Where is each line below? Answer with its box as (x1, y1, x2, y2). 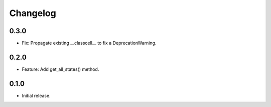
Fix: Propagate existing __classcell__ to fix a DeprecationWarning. (22, 40, 157, 46)
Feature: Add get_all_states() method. (22, 66, 99, 72)
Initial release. (22, 92, 51, 98)
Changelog (9, 8, 56, 19)
